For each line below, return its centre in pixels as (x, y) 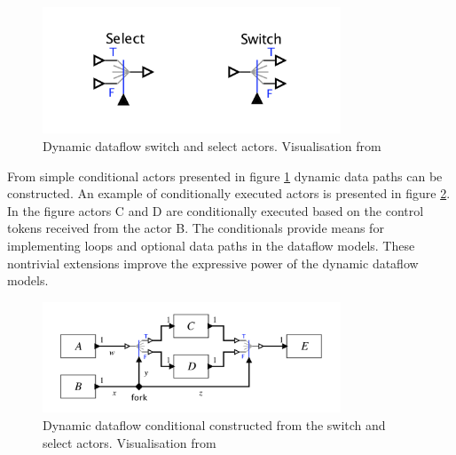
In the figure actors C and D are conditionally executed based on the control (216, 210)
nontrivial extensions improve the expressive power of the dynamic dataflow (213, 263)
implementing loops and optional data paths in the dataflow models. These (211, 245)
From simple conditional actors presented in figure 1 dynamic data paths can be (225, 176)
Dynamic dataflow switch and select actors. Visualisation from (212, 146)
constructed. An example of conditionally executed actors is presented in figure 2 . (229, 193)
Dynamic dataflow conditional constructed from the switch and (214, 425)
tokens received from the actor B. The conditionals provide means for (196, 228)
